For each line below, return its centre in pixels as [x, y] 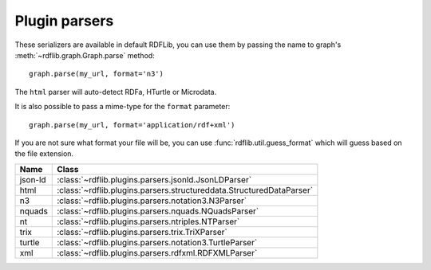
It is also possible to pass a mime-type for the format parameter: [123, 107]
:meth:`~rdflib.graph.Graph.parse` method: [85, 55]
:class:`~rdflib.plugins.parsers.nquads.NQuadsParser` [158, 211]
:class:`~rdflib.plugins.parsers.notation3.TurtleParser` [157, 242]
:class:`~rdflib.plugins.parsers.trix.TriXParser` [142, 232]
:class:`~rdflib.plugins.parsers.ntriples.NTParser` [148, 221]
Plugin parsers [64, 21]
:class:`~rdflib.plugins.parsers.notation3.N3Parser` [152, 201]
